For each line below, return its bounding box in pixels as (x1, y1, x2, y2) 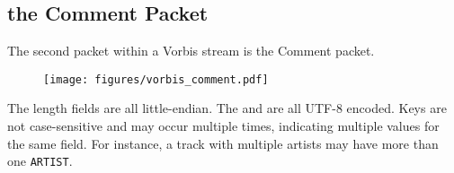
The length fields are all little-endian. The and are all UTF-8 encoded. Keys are (7, 99, 447, 117)
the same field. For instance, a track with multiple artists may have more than (7, 134, 439, 152)
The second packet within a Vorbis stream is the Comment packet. (7, 41, 375, 60)
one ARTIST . (7, 151, 73, 170)
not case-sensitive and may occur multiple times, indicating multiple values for (7, 117, 440, 135)
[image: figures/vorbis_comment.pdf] (43, 73, 269, 86)
